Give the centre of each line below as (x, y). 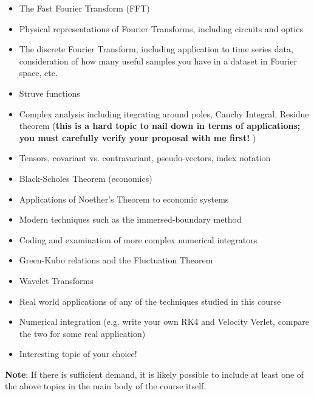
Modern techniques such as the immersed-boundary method (130, 219)
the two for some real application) (82, 333)
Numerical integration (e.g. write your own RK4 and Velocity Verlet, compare (164, 321)
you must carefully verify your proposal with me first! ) (138, 137)
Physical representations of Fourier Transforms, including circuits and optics (161, 28)
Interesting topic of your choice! (78, 354)
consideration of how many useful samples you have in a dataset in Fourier (158, 61)
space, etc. (38, 73)
